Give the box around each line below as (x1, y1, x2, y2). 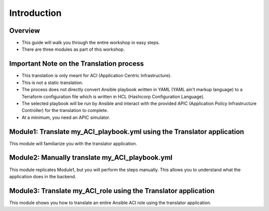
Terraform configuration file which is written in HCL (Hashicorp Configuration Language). (21, 94, 205, 100)
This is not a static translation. (21, 80, 83, 86)
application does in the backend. (9, 173, 77, 179)
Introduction (9, 7, 62, 18)
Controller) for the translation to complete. (21, 107, 108, 113)
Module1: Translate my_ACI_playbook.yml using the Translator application (9, 127, 244, 136)
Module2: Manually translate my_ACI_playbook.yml (9, 153, 173, 162)
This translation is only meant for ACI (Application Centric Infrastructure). (21, 73, 172, 79)
